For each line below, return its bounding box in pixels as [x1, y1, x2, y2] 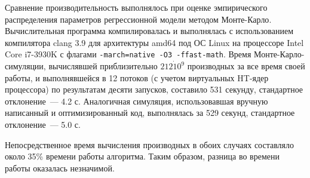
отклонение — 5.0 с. [5, 118, 81, 130]
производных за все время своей [187, 60, 305, 72]
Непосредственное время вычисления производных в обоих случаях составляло [5, 138, 294, 151]
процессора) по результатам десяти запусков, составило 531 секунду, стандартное [5, 83, 303, 96]
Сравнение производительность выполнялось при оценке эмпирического [5, 1, 268, 13]
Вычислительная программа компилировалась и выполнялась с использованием [5, 24, 294, 37]
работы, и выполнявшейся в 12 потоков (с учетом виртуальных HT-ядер [5, 71, 269, 84]
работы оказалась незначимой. [5, 161, 115, 174]
